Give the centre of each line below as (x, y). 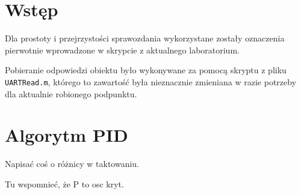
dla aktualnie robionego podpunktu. (71, 93)
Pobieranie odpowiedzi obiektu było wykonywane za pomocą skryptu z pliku (146, 70)
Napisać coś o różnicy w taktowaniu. (72, 164)
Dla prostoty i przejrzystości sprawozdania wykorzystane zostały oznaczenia (145, 38)
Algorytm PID (67, 135)
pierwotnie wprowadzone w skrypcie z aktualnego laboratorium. (122, 50)
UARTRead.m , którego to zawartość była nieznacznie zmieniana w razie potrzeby (151, 81)
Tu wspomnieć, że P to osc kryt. (64, 183)
